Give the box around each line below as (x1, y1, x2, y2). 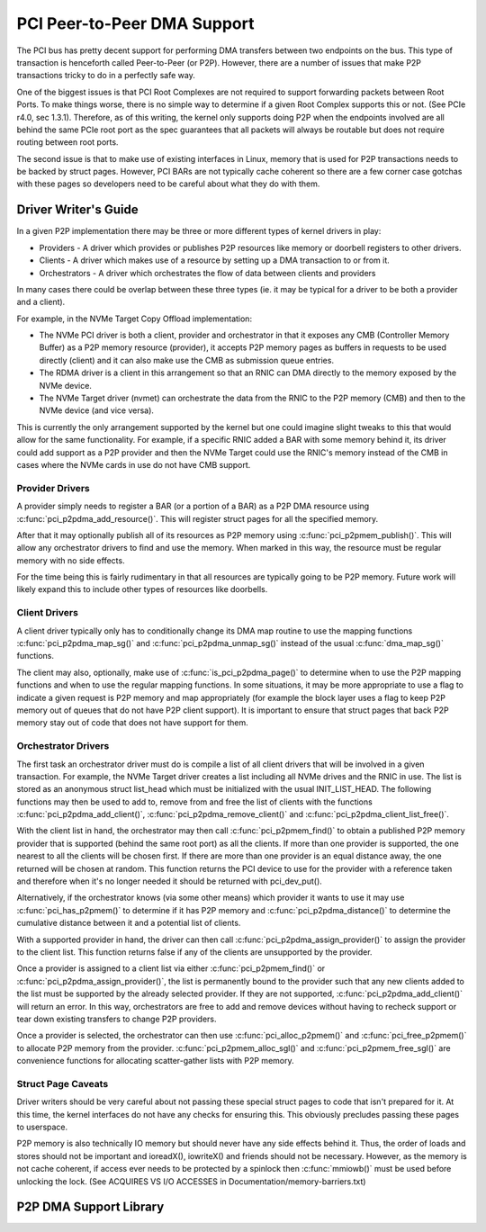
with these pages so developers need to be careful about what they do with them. (16, 178, 320, 189)
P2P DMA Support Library (16, 1200, 165, 1215)
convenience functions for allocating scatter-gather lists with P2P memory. (16, 1056, 294, 1066)
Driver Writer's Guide (16, 202, 139, 218)
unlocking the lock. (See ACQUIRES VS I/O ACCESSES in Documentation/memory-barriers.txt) (16, 1175, 366, 1187)
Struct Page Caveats (16, 1077, 109, 1090)
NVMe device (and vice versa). (39, 405, 155, 416)
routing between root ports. (16, 137, 119, 148)
